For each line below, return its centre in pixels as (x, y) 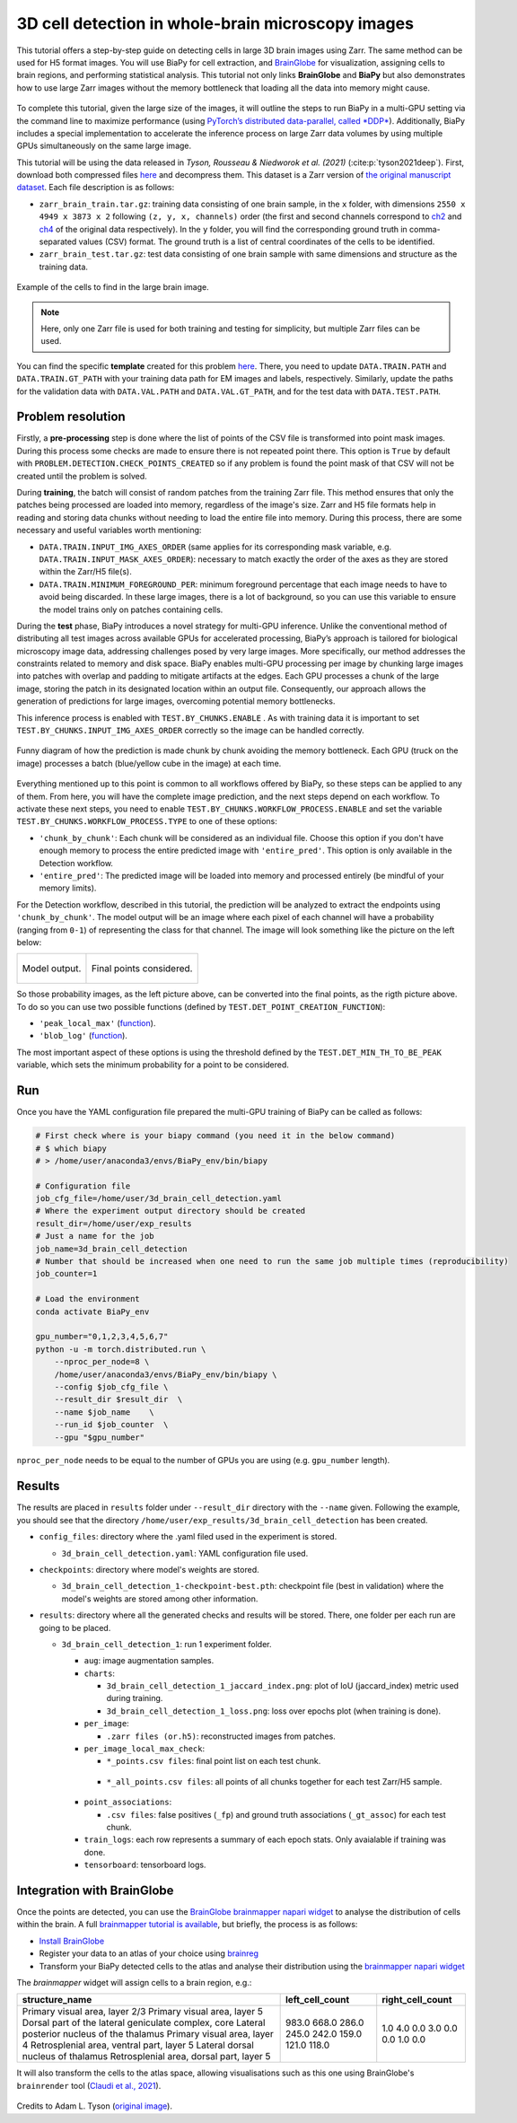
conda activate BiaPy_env (92, 1312)
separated (58, 241)
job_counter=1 (66, 1274)
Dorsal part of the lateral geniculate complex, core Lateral (144, 2022)
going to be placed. (75, 1627)
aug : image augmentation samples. (149, 1661)
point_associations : (128, 1802)
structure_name (57, 2000)
